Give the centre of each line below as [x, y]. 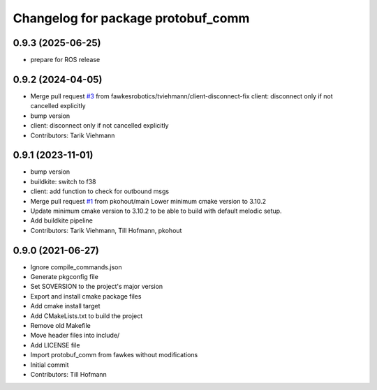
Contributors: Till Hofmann [69, 374]
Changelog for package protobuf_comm [131, 18]
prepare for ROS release [65, 60]
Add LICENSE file [55, 345]
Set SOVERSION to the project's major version [97, 287]
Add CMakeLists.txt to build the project [87, 316]
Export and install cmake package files [86, 296]
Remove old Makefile [60, 326]
